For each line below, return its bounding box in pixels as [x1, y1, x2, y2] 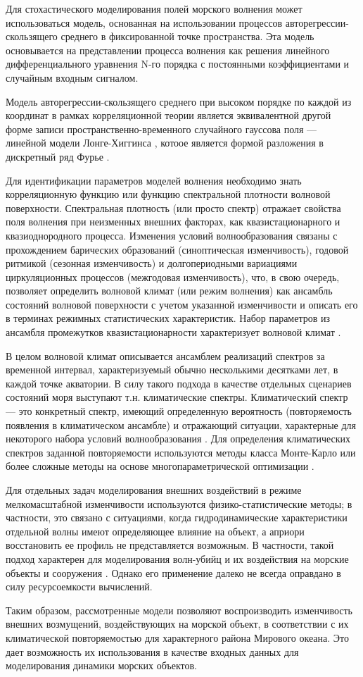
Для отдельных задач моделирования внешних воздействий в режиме [6, 483, 302, 497]
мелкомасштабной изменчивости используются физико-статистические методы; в [6, 496, 352, 511]
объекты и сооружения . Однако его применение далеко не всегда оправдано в [6, 565, 341, 580]
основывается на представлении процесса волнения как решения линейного [6, 42, 330, 57]
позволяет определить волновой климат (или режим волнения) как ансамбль [6, 283, 333, 298]
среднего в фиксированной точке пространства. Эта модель [60, 29, 314, 44]
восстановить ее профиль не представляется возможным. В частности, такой [6, 538, 334, 552]
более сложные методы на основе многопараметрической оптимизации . [6, 459, 314, 473]
